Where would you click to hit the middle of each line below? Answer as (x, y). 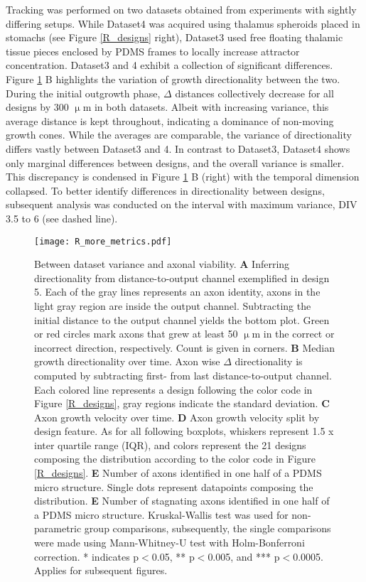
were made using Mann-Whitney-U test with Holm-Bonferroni (169, 543)
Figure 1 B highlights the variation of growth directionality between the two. (173, 79)
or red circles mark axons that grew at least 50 (136, 334)
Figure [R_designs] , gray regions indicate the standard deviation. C (182, 403)
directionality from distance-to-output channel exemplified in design (182, 277)
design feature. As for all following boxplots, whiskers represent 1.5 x (184, 431)
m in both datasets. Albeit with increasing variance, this (206, 107)
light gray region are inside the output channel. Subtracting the (173, 305)
